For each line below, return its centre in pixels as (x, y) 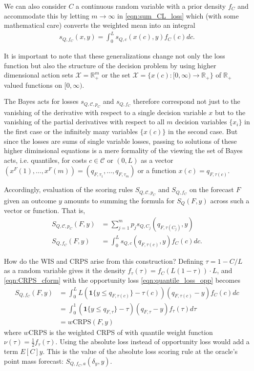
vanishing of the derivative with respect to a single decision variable (105, 112)
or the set (116, 75)
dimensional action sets (39, 75)
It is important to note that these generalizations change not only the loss (115, 56)
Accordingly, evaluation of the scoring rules (68, 189)
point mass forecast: (34, 361)
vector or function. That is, (45, 210)
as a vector (157, 160)
